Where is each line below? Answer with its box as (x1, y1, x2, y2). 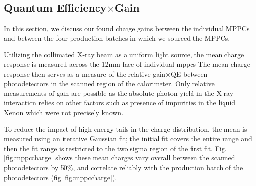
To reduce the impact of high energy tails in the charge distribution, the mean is (4, 124, 247, 134)
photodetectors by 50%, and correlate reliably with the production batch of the (4, 162, 243, 172)
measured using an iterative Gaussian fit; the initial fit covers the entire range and (4, 133, 252, 144)
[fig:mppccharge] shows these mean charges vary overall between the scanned (4, 153, 235, 163)
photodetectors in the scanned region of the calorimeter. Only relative (4, 78, 215, 89)
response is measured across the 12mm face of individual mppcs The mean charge (4, 59, 250, 69)
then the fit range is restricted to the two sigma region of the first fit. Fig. (4, 143, 227, 153)
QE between (170, 68, 208, 79)
